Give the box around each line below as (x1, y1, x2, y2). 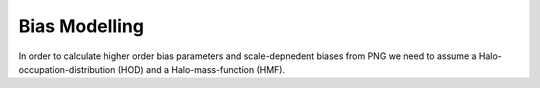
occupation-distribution (18, 63, 116, 75)
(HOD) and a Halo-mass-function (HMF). (117, 63, 285, 75)
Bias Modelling (18, 15, 145, 37)
